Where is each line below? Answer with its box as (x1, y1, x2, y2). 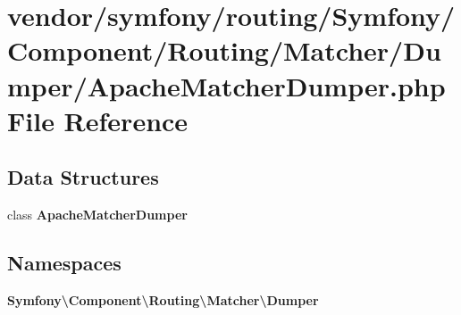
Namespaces (7, 249, 122, 277)
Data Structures (7, 163, 159, 191)
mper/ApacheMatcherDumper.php (7, 67, 446, 104)
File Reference (7, 102, 189, 138)
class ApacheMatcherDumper (7, 205, 188, 224)
